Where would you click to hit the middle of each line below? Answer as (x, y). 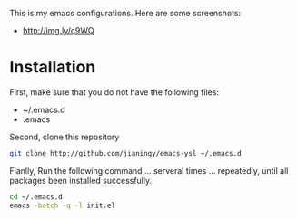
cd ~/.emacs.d (36, 197)
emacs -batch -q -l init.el (63, 205)
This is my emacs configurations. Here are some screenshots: (125, 13)
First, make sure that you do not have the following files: (114, 92)
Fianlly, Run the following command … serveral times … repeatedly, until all (149, 170)
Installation (53, 67)
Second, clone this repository (64, 137)
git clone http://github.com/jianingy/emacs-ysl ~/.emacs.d (126, 153)
